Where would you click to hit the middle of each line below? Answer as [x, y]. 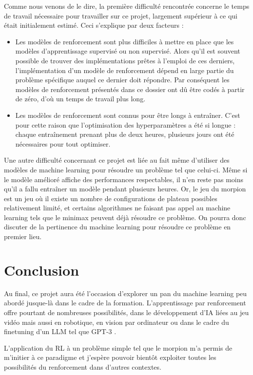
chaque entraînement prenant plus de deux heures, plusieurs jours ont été [125, 134]
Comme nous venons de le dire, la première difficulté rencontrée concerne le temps [127, 6]
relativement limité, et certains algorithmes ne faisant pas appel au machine [117, 208]
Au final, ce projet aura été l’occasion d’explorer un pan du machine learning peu [126, 293]
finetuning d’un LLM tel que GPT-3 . [60, 331]
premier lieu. [23, 236]
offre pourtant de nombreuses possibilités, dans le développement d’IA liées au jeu [126, 312]
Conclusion [42, 270]
